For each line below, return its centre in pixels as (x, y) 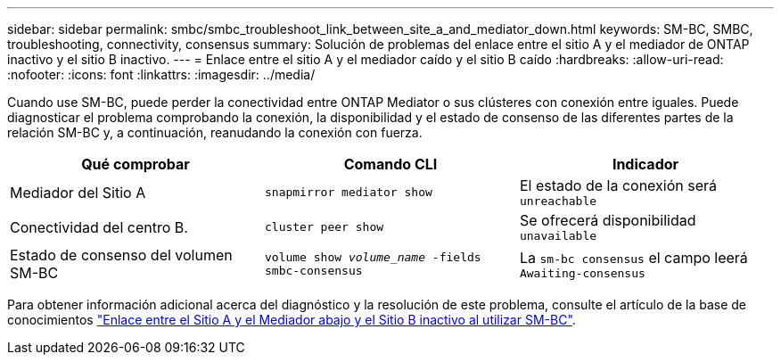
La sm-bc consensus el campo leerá (633, 257)
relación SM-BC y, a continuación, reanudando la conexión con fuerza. (215, 132)
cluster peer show (324, 227)
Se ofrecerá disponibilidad (608, 220)
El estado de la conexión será (618, 185)
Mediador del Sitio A (78, 192)
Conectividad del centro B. (99, 227)
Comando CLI (390, 164)
